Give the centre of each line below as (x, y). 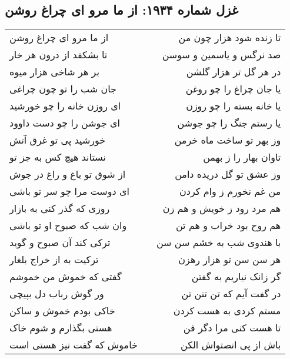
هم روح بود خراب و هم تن (228, 225)
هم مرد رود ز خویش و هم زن (222, 208)
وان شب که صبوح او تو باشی (68, 225)
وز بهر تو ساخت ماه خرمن (228, 140)
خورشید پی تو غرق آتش (58, 140)
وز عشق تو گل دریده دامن (228, 174)
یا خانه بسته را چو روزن (234, 106)
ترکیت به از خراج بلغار (54, 260)
